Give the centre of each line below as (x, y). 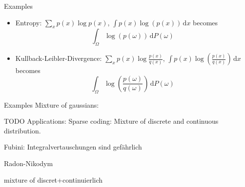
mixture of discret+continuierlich (53, 179)
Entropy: (29, 22)
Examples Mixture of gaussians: (51, 104)
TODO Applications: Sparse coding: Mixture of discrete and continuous (111, 121)
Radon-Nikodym (29, 163)
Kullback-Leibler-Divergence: (59, 58)
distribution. (22, 130)
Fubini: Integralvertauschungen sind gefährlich (73, 147)
